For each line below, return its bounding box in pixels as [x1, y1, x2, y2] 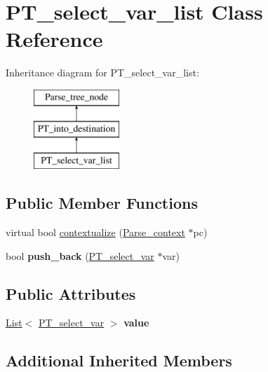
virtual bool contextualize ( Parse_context [6, 225, 185, 240]
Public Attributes [6, 282, 136, 304]
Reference [6, 25, 103, 53]
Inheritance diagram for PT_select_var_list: [6, 65, 199, 80]
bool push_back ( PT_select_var [6, 248, 154, 263]
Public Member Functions [6, 192, 198, 214]
